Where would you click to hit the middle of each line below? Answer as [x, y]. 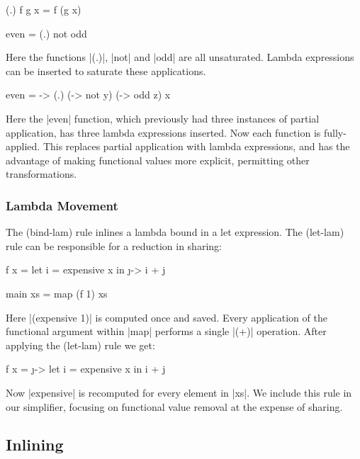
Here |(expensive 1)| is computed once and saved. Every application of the [167, 317]
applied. [23, 146]
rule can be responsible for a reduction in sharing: [114, 245]
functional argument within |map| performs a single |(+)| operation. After [166, 331]
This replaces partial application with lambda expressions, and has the [196, 146]
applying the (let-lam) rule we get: [80, 345]
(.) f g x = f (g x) [44, 9]
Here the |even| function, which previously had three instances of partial [163, 118]
